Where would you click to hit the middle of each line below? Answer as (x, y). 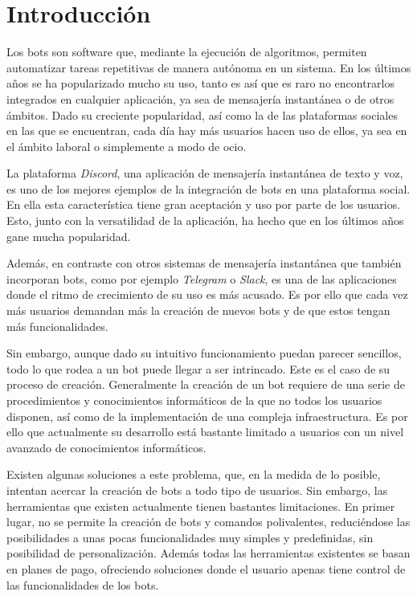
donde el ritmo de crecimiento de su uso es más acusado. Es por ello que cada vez (207, 294)
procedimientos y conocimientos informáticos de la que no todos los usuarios (194, 400)
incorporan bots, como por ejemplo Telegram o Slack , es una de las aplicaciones (202, 278)
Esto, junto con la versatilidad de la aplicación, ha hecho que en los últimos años (205, 220)
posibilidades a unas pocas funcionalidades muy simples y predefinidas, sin (190, 537)
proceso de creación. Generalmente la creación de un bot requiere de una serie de (206, 384)
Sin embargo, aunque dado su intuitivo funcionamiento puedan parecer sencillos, (204, 353)
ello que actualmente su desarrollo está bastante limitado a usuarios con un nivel (205, 432)
